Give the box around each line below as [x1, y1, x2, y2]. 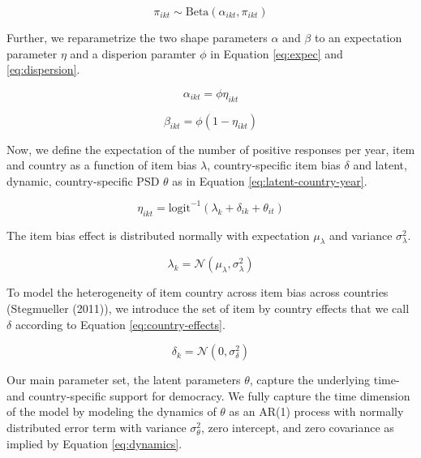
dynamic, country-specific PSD [6, 172, 160, 189]
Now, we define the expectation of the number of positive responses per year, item [6, 140, 415, 157]
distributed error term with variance [6, 419, 187, 436]
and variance [329, 226, 393, 243]
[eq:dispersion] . [6, 61, 80, 78]
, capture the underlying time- [249, 371, 400, 388]
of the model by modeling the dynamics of [6, 403, 217, 420]
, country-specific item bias [207, 156, 341, 173]
